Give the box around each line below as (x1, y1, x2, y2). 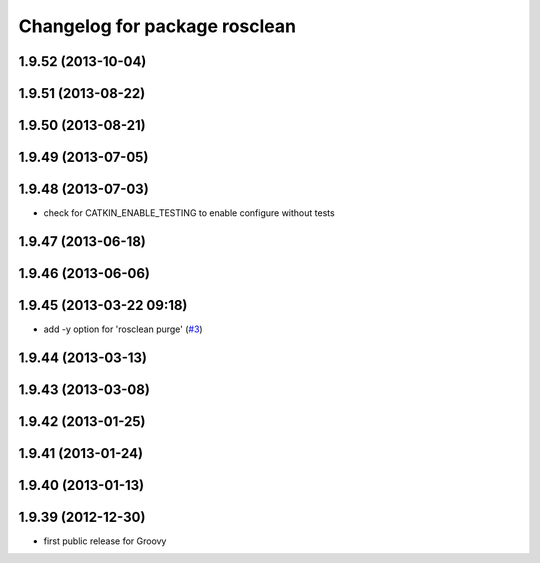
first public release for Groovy (43, 535, 167, 547)
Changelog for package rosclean (18, 15, 297, 37)
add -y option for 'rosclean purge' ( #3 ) (43, 323, 204, 335)
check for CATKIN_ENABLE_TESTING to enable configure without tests (43, 207, 335, 219)
